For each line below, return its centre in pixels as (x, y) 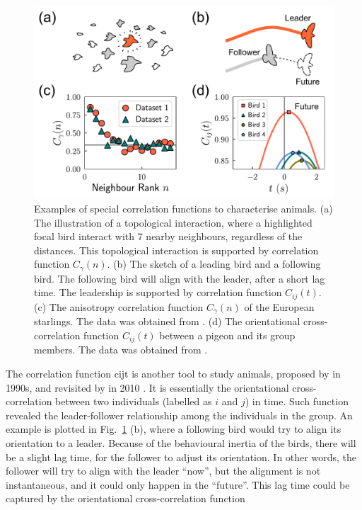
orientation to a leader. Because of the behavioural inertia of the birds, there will (181, 442)
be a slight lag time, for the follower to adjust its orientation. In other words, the (181, 457)
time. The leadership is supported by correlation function (158, 292)
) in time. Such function (297, 401)
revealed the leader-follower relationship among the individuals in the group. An (179, 415)
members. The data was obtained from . (121, 350)
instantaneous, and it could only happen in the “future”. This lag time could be (178, 484)
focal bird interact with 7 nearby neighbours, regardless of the (168, 236)
